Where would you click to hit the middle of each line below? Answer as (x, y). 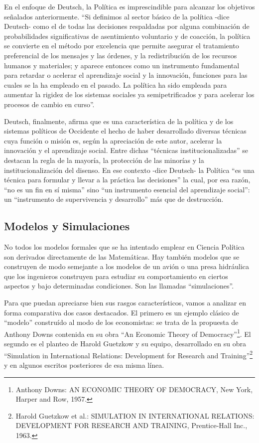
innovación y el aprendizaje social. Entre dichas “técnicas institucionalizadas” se (126, 150)
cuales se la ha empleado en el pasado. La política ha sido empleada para (116, 84)
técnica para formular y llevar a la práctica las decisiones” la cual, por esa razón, (127, 180)
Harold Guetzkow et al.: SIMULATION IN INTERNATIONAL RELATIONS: (135, 415)
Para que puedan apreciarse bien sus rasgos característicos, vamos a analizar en (125, 303)
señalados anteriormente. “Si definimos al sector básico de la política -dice (117, 16)
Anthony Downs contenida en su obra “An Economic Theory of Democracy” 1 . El (128, 333)
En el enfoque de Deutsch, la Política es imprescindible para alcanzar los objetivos (129, 6)
